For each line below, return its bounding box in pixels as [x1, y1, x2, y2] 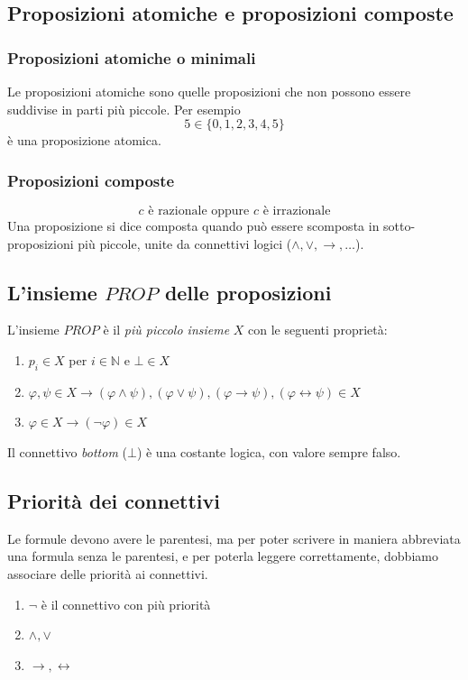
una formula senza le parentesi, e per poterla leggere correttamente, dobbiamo [7, 547, 438, 565]
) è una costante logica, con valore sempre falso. [136, 442, 401, 461]
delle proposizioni [164, 278, 332, 306]
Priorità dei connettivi [7, 486, 220, 514]
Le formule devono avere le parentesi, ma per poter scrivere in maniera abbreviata [7, 528, 461, 547]
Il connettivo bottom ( [7, 442, 127, 461]
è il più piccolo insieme [103, 320, 230, 339]
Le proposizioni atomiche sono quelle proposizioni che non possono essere [7, 82, 411, 100]
